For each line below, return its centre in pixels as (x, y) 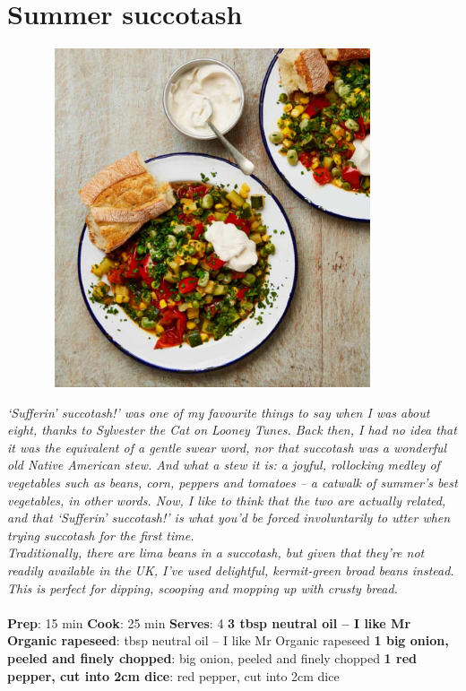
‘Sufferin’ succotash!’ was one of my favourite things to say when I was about (219, 412)
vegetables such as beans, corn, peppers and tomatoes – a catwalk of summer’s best (233, 483)
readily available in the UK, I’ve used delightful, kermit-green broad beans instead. (231, 570)
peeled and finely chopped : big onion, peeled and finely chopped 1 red (212, 657)
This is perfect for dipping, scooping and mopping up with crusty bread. (203, 587)
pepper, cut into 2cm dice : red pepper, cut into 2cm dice (173, 675)
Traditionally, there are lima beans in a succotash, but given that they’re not (216, 553)
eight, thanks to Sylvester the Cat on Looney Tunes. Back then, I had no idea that (232, 430)
